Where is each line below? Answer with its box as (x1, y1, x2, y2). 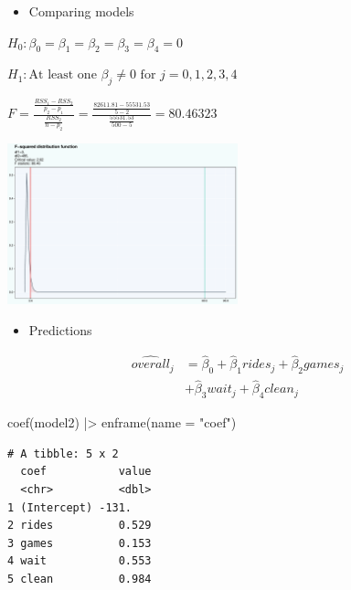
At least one (28, 68, 97, 82)
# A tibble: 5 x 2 (7, 447, 119, 460)
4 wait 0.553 (7, 554, 152, 568)
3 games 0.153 (7, 536, 152, 550)
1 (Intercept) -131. (7, 500, 133, 514)
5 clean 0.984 (7, 573, 152, 586)
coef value (20, 465, 152, 479)
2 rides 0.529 (7, 519, 152, 532)
